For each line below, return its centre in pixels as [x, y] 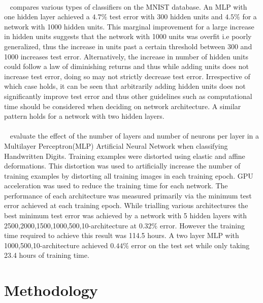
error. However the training [202, 225]
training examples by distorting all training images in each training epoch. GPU [129, 175]
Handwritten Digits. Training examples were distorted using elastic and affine [125, 156]
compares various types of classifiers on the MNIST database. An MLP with [128, 6]
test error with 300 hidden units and [166, 16]
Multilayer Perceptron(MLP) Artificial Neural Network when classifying [116, 145]
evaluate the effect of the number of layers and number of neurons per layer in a [135, 136]
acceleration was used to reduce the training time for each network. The [116, 186]
